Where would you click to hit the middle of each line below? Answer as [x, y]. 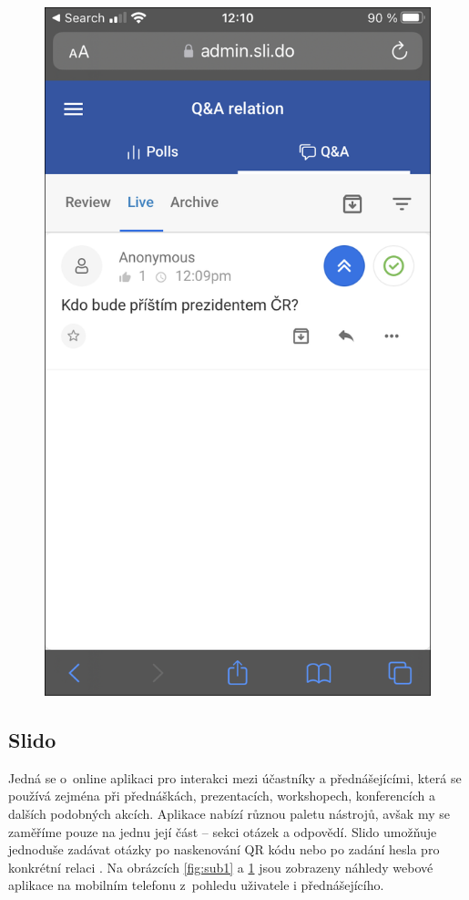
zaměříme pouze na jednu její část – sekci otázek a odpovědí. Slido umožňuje [223, 831]
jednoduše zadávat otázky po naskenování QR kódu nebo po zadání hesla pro [224, 849]
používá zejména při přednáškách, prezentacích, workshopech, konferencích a [222, 796]
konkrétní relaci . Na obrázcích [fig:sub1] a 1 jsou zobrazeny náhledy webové [221, 867]
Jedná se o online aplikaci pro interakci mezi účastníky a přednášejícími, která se [235, 777]
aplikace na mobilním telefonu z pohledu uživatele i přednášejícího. [196, 885]
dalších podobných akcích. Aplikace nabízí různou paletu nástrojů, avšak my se [229, 814]
